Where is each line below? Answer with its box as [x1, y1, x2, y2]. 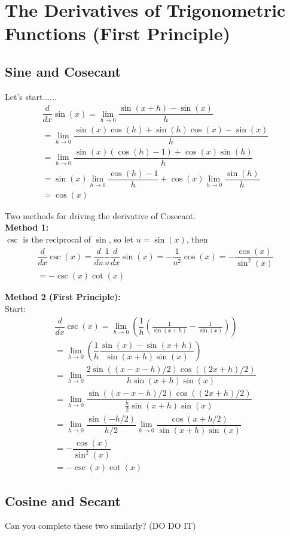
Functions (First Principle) [5, 21, 230, 46]
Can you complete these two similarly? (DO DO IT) [5, 519, 196, 532]
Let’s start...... [5, 90, 57, 102]
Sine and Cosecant [5, 62, 121, 80]
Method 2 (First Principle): [5, 290, 121, 303]
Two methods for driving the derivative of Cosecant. [5, 209, 196, 222]
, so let [108, 232, 133, 245]
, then [186, 232, 208, 245]
